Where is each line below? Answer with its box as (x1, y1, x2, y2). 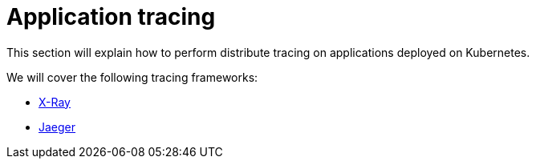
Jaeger (39, 119, 76, 134)
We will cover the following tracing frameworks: (6, 70, 258, 84)
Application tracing (6, 3, 216, 30)
